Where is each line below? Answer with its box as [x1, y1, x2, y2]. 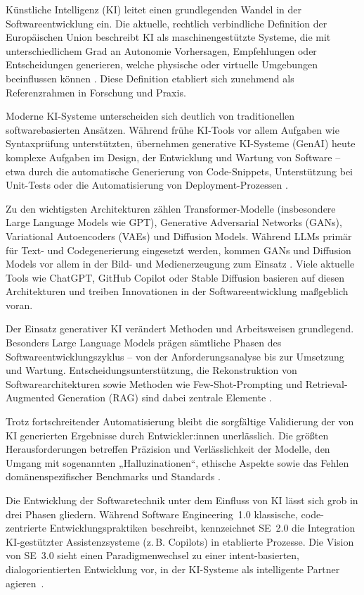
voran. [6, 297, 33, 312]
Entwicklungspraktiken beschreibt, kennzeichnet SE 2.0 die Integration [49, 520, 356, 535]
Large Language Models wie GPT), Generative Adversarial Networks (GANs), [6, 215, 342, 230]
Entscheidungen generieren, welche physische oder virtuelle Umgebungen [6, 57, 318, 72]
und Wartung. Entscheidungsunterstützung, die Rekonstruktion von [6, 363, 297, 377]
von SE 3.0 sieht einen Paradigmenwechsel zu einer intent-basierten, [6, 548, 299, 563]
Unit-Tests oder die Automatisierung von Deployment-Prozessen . [6, 177, 288, 192]
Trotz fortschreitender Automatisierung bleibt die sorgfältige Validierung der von [6, 414, 354, 429]
